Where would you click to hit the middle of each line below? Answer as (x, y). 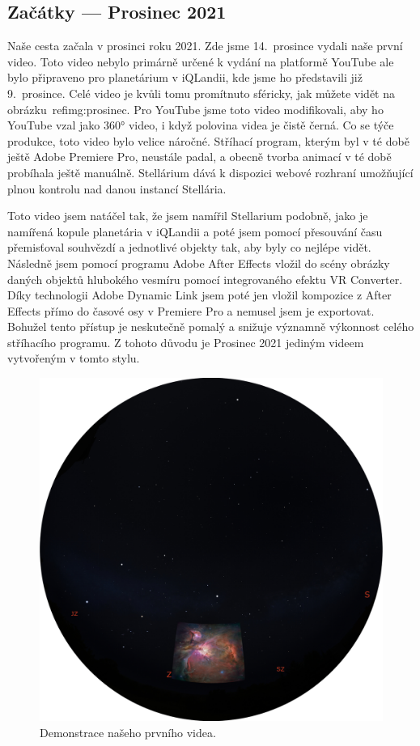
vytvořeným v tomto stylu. (74, 358)
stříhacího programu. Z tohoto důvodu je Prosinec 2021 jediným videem (186, 342)
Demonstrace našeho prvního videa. (128, 732)
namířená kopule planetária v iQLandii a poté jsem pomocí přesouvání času (195, 231)
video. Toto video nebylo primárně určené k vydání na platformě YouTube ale (201, 61)
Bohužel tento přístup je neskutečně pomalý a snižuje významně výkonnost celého (211, 326)
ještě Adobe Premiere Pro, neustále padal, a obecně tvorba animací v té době (199, 157)
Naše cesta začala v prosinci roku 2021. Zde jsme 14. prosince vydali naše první (205, 46)
